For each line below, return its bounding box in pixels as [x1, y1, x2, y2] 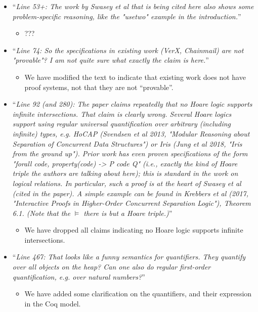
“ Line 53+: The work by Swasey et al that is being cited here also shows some [12, 1, 254, 11]
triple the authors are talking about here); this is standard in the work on [12, 168, 238, 179]
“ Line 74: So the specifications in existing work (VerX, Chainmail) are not [12, 44, 244, 55]
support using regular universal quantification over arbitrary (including [12, 118, 231, 129]
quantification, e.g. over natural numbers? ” [12, 271, 145, 282]
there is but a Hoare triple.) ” [83, 207, 173, 218]
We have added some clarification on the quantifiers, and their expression [24, 288, 252, 299]
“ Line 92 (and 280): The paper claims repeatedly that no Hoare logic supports [12, 99, 252, 109]
